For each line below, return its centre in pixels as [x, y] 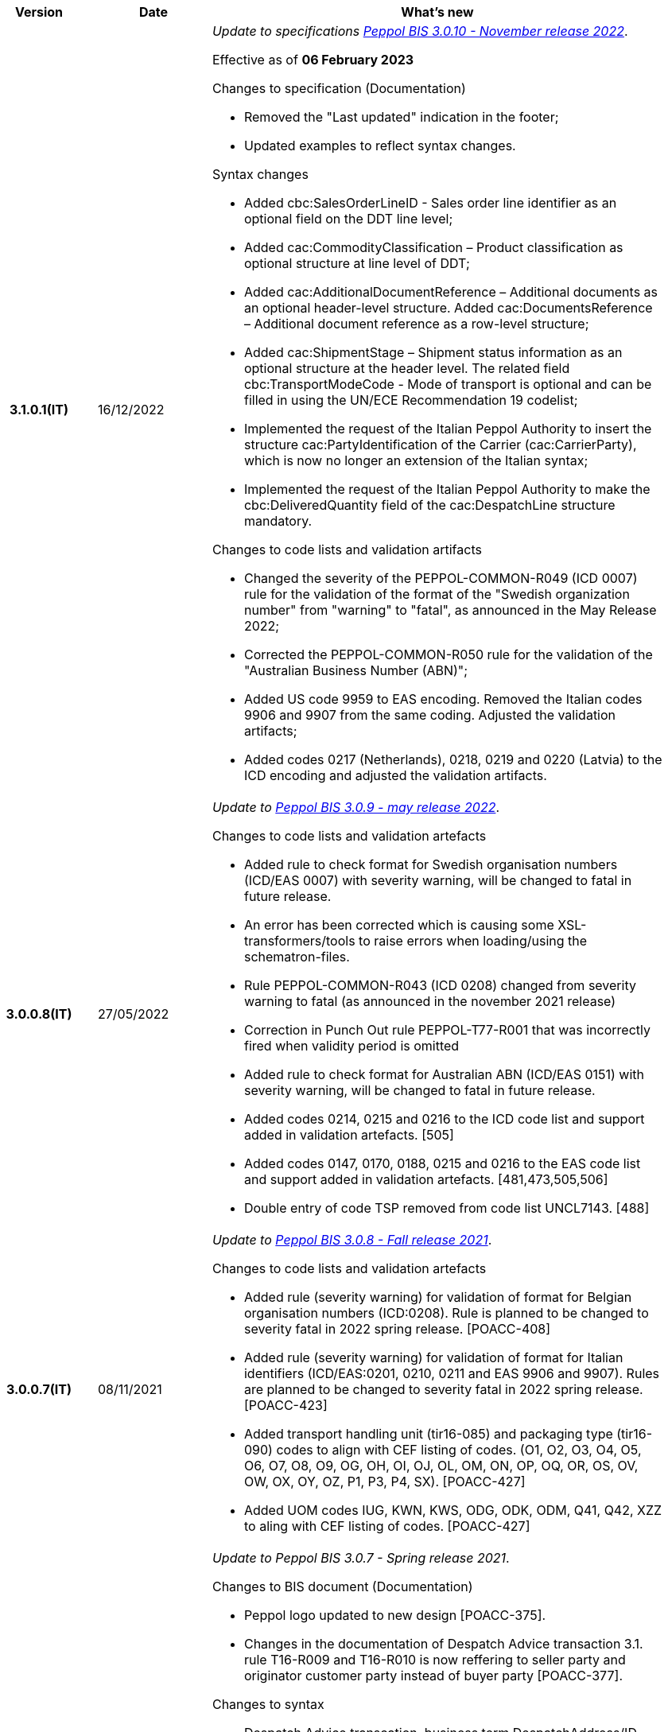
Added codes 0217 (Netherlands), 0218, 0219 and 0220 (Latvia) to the [453, 759]
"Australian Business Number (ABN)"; [356, 670]
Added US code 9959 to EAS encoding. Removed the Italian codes [443, 699]
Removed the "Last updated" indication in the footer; [401, 117]
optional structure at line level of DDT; [357, 263]
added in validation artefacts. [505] [349, 1135]
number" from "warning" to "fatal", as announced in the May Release [450, 610]
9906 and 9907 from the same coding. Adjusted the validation [430, 715]
